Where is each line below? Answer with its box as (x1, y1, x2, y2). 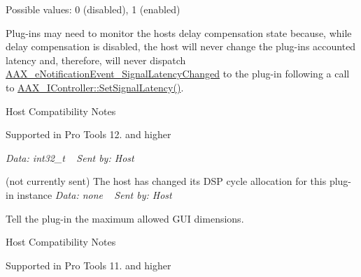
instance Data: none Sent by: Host (17, 187, 172, 202)
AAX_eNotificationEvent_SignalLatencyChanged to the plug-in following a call (6, 66, 350, 81)
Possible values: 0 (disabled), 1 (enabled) (6, 2, 180, 16)
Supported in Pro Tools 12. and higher (6, 127, 171, 142)
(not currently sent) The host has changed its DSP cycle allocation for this (6, 174, 327, 188)
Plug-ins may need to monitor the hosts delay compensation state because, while (6, 25, 352, 40)
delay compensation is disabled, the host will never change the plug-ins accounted (6, 39, 356, 54)
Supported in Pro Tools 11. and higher (6, 257, 171, 272)
